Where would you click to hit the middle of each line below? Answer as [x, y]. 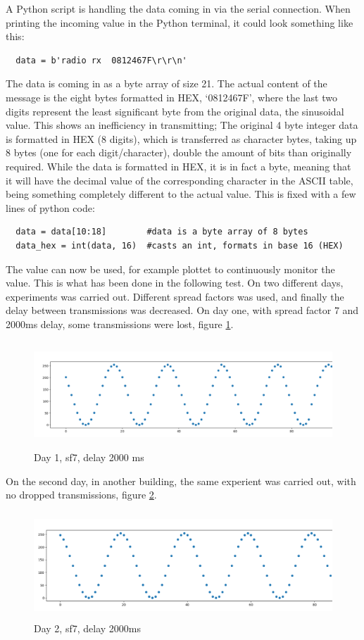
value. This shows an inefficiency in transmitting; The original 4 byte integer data [182, 125]
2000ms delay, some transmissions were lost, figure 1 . [120, 324]
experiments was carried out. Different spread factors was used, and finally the [175, 296]
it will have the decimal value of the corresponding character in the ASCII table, [180, 180]
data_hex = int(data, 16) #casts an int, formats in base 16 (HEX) [180, 245]
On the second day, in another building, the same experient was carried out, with [181, 481]
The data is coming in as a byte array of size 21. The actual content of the [167, 83]
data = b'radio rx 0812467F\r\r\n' [101, 60]
